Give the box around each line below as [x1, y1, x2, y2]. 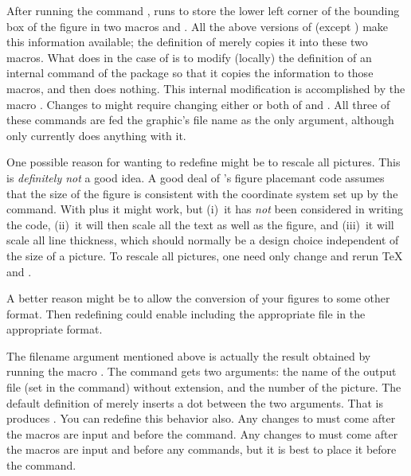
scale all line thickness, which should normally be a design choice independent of [6, 232, 399, 248]
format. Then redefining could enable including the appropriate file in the [6, 305, 366, 322]
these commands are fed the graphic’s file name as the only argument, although [6, 111, 394, 128]
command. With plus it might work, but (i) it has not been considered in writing [6, 201, 404, 217]
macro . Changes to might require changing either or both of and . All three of [6, 96, 390, 112]
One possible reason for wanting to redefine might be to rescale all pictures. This [6, 154, 401, 170]
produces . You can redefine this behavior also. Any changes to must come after [6, 410, 396, 427]
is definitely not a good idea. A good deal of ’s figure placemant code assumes [6, 169, 385, 185]
